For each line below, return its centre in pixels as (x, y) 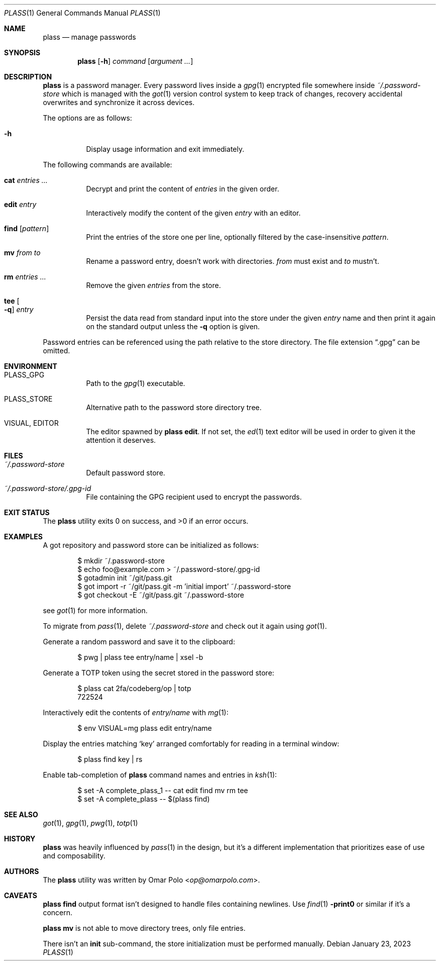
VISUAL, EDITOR (31, 423)
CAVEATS (21, 895)
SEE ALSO (21, 814)
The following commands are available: (107, 165)
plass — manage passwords (89, 37)
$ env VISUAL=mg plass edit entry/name (145, 728)
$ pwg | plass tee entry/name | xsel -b (140, 657)
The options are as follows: (87, 118)
